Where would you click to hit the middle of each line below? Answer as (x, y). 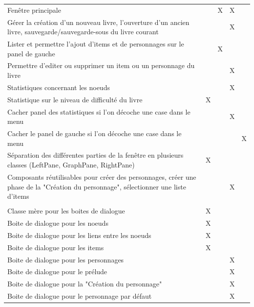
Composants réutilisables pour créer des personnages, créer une (102, 177)
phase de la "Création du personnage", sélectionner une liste (97, 186)
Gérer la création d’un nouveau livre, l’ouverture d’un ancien (98, 22)
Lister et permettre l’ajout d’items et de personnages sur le (96, 44)
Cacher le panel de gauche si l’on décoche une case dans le (95, 133)
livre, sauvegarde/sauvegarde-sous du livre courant (83, 32)
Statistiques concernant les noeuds (59, 87)
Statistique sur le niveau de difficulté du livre (75, 99)
